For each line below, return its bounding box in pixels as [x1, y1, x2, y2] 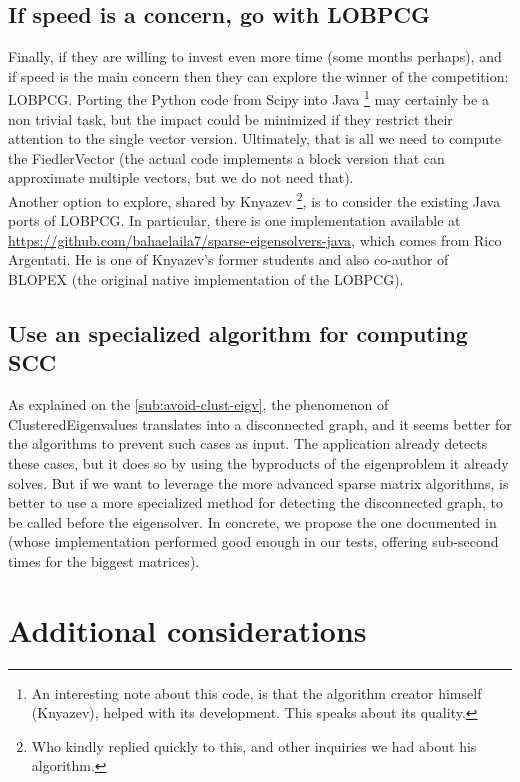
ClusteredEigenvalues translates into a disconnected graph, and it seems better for [8, 413, 512, 434]
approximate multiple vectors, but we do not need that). [8, 167, 354, 188]
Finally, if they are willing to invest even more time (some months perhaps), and [8, 46, 502, 67]
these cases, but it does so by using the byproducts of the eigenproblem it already [8, 453, 509, 474]
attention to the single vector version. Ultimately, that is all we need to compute [8, 128, 501, 149]
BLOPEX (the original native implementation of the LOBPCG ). [8, 269, 404, 290]
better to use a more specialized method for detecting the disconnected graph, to [8, 492, 504, 513]
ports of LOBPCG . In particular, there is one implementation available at [8, 210, 461, 231]
